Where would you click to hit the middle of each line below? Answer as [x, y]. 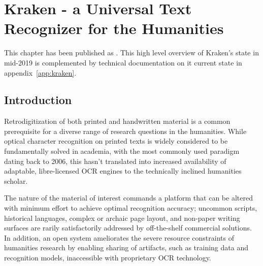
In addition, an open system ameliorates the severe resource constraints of [119, 237]
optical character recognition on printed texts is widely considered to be [116, 141]
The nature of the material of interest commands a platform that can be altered [128, 198]
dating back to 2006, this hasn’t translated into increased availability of [115, 161]
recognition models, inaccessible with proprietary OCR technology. [108, 258]
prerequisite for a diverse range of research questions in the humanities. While [125, 131]
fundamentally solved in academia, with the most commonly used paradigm [122, 151]
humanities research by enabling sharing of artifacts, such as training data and [126, 247]
